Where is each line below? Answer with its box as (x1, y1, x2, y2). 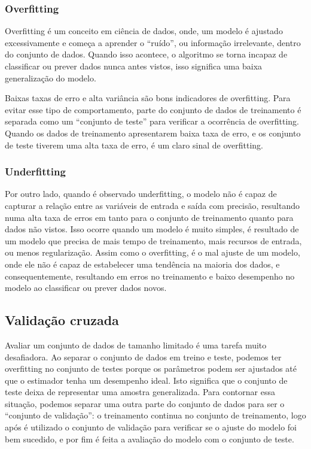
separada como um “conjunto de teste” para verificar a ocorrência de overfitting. (5, 115, 299, 128)
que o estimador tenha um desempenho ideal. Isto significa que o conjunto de (5, 374, 288, 386)
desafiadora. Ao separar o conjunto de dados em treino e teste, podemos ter (5, 350, 282, 363)
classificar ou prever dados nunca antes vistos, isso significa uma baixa (5, 60, 263, 72)
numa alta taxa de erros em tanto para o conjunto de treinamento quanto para (5, 211, 294, 223)
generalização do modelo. (5, 71, 96, 84)
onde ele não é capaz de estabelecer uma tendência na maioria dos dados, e (5, 257, 280, 270)
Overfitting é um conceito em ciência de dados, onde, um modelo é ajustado (5, 25, 283, 37)
